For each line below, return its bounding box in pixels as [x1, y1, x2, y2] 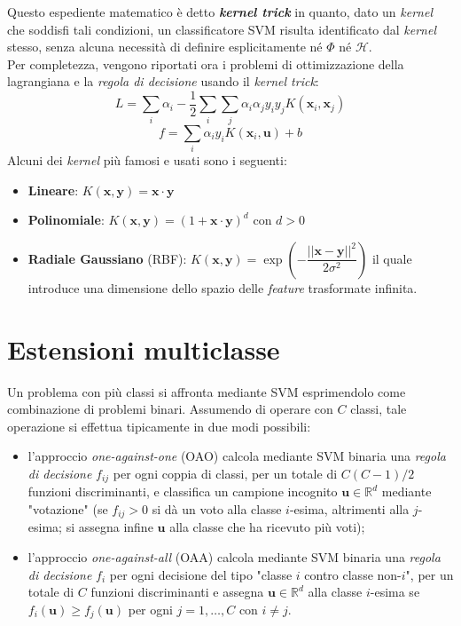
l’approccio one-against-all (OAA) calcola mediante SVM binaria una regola [27, 548, 441, 567]
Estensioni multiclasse [7, 330, 280, 367]
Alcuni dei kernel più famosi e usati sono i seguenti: [7, 151, 287, 170]
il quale [371, 249, 412, 267]
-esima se [370, 582, 420, 601]
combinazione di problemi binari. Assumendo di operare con [7, 400, 333, 418]
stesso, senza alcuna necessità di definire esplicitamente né [7, 37, 323, 56]
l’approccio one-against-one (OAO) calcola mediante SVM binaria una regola [27, 447, 446, 465]
